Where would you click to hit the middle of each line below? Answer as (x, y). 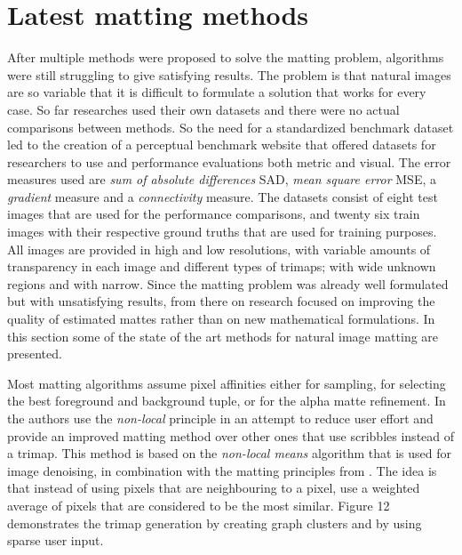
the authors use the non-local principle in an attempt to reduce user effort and (220, 418)
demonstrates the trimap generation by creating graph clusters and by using (215, 523)
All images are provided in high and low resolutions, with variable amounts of (219, 249)
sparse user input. (56, 540)
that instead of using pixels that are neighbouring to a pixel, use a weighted (214, 488)
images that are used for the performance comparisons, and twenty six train (214, 214)
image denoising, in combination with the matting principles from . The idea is (222, 470)
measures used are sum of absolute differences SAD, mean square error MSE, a (222, 179)
